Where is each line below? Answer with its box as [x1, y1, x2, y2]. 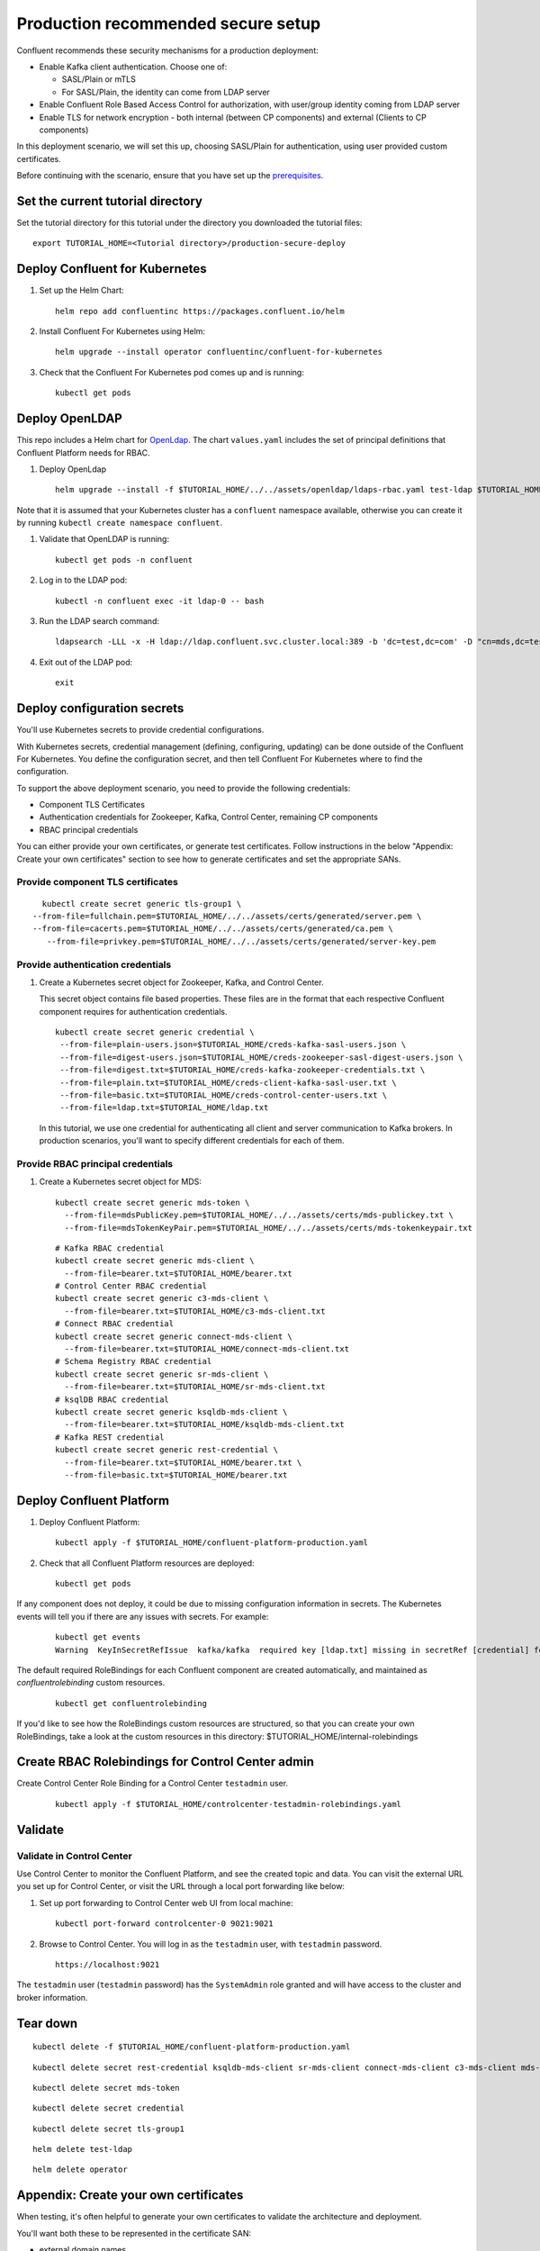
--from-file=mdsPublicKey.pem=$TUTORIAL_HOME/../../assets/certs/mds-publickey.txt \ [64, 1210, 454, 1220]
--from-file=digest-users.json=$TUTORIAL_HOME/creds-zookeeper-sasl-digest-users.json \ [59, 1052, 463, 1062]
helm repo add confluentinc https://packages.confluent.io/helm [55, 306, 346, 316]
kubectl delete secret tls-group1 [32, 2123, 184, 2134]
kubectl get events [55, 1632, 141, 1642]
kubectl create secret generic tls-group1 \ [41, 899, 242, 909]
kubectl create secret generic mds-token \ [55, 1198, 250, 1207]
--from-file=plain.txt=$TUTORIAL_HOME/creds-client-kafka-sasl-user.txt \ [59, 1077, 397, 1088]
